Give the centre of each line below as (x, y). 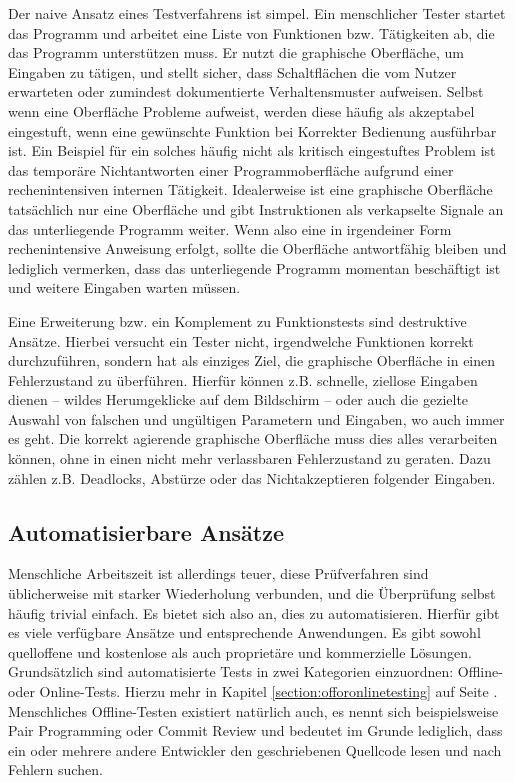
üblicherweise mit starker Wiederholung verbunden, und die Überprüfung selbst (252, 593)
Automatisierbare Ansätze (146, 531)
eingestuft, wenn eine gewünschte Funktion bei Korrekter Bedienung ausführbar (252, 130)
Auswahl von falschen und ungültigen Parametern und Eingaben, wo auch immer (256, 418)
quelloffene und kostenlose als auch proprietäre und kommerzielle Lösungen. (240, 651)
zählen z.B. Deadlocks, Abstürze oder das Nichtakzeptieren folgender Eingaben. (252, 477)
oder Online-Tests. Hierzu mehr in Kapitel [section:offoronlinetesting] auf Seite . (253, 691)
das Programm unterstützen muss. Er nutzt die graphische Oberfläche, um (236, 52)
